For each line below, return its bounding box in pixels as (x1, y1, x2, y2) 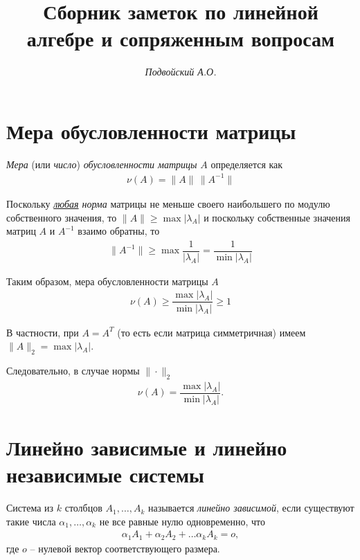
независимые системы (6, 460, 204, 489)
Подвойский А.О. (145, 64, 217, 79)
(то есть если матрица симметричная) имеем (117, 325, 306, 339)
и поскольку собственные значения (204, 210, 350, 224)
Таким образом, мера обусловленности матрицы (6, 273, 208, 288)
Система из (6, 500, 54, 515)
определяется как (210, 156, 283, 171)
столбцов (64, 500, 102, 515)
